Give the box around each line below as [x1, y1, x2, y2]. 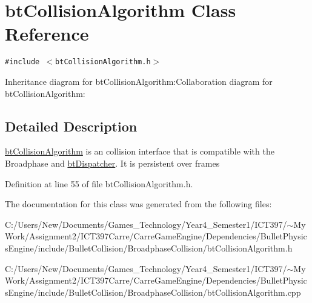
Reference [5, 21, 89, 46]
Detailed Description [5, 116, 138, 135]
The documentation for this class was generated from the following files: [5, 198, 272, 210]
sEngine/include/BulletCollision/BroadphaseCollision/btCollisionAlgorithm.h [5, 241, 293, 254]
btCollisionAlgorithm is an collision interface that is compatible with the [5, 145, 274, 158]
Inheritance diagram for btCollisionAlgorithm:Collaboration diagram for [5, 75, 273, 87]
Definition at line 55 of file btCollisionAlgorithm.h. [5, 177, 193, 190]
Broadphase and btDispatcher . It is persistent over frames [5, 156, 220, 169]
